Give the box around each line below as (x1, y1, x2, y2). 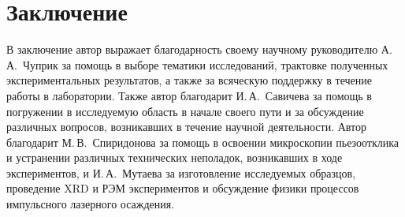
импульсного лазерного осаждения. (6, 196, 175, 212)
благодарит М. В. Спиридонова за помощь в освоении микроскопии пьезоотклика (6, 133, 399, 150)
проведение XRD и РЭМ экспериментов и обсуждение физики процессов (6, 180, 359, 196)
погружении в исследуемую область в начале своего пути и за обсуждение (6, 103, 364, 119)
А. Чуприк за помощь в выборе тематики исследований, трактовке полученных (6, 56, 388, 73)
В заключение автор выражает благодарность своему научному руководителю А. (6, 41, 392, 58)
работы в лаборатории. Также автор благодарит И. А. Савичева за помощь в (6, 87, 372, 103)
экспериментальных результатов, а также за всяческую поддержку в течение (6, 72, 372, 88)
